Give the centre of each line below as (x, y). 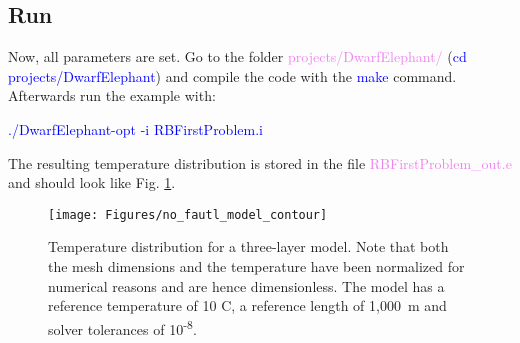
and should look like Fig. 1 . (92, 182)
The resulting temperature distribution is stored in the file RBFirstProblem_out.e (260, 162)
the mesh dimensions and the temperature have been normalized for (256, 266)
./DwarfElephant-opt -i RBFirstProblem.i (135, 128)
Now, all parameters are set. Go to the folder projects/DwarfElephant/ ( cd (237, 56)
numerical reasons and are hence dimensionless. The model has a (246, 285)
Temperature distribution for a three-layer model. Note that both (248, 246)
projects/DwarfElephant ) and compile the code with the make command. (232, 75)
